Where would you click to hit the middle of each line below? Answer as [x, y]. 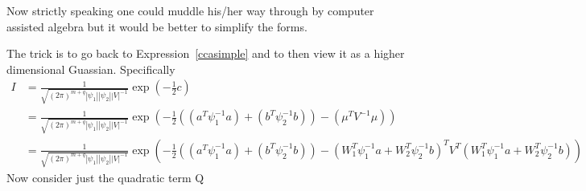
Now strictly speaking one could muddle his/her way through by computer [190, 10]
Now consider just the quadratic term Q [105, 177]
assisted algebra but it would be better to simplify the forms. [157, 26]
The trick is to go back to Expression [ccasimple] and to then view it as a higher [206, 53]
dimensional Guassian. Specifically [91, 69]
